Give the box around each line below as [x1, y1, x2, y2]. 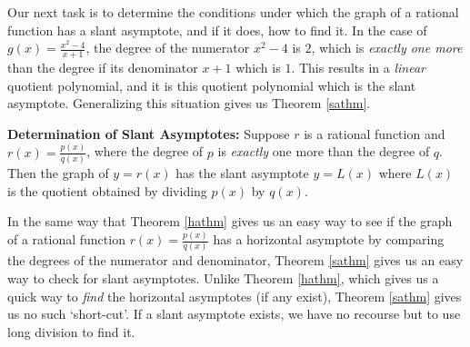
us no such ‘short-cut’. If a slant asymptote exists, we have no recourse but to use [7, 304, 461, 323]
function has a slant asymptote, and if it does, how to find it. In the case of [7, 20, 427, 39]
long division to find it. [7, 322, 135, 341]
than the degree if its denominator [7, 58, 198, 77]
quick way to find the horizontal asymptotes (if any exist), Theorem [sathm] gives [7, 286, 462, 305]
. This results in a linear [291, 58, 425, 77]
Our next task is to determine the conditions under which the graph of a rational [7, 3, 459, 21]
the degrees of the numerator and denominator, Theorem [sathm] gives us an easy [7, 251, 464, 270]
